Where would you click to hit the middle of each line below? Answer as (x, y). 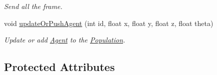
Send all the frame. (33, 6)
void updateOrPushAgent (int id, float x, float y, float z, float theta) (109, 23)
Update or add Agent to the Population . (65, 40)
